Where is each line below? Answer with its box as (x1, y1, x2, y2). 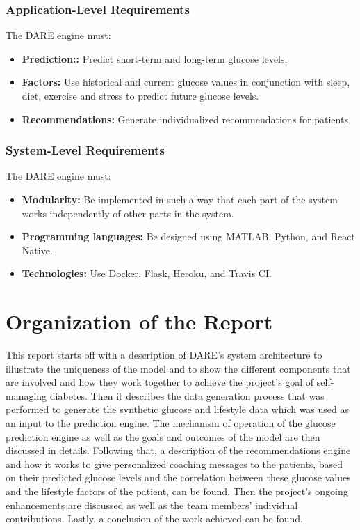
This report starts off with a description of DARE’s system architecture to (6, 348, 322, 362)
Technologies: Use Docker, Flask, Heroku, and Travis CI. (22, 266, 272, 281)
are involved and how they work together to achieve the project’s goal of (6, 375, 314, 389)
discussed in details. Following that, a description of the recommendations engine (6, 443, 351, 458)
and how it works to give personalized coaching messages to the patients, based (6, 456, 343, 471)
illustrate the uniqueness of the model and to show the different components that (6, 361, 351, 375)
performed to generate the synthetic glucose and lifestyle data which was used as (6, 402, 350, 416)
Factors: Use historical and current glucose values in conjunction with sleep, (22, 75, 350, 89)
